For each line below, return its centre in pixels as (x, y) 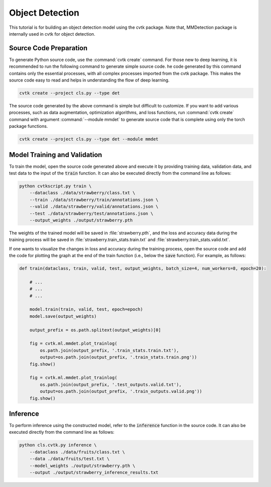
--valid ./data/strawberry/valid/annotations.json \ (94, 207)
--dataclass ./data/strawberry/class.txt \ (82, 193)
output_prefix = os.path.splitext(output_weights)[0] (95, 330)
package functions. (29, 126)
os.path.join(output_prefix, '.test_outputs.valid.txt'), (111, 385)
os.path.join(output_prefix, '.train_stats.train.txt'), (109, 350)
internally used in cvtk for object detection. (52, 34)
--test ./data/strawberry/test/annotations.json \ (91, 213)
